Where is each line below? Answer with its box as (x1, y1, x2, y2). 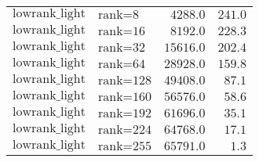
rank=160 (97, 91, 152, 103)
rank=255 (97, 140, 152, 153)
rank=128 (97, 74, 152, 87)
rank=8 (97, 9, 140, 21)
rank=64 (97, 58, 146, 70)
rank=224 (97, 124, 152, 136)
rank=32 (97, 41, 146, 54)
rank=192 (97, 107, 152, 120)
